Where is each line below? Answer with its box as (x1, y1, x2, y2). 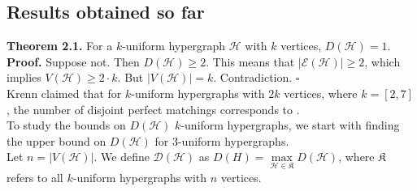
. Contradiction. (213, 69, 293, 86)
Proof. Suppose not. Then (7, 53, 140, 70)
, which (364, 53, 401, 70)
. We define (93, 148, 150, 165)
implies (7, 69, 41, 86)
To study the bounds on (7, 117, 126, 134)
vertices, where (284, 84, 358, 101)
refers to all (7, 168, 63, 185)
